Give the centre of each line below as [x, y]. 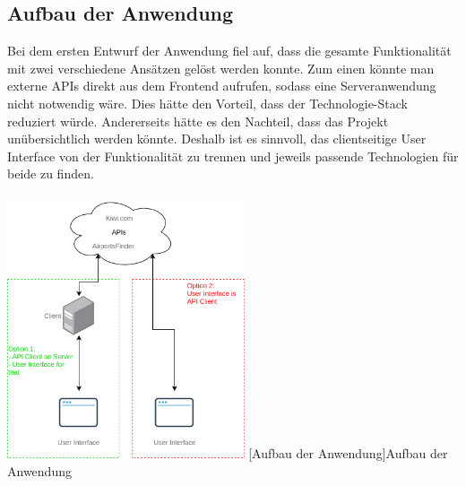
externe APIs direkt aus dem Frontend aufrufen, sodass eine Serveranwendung [222, 86]
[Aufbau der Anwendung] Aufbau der [348, 453]
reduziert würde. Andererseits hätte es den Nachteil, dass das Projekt [198, 121]
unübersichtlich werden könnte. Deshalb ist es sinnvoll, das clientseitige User [217, 139]
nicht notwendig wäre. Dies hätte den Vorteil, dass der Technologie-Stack [207, 103]
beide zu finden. [51, 174]
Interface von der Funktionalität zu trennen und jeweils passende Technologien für [233, 156]
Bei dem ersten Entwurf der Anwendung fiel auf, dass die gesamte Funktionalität [229, 51]
